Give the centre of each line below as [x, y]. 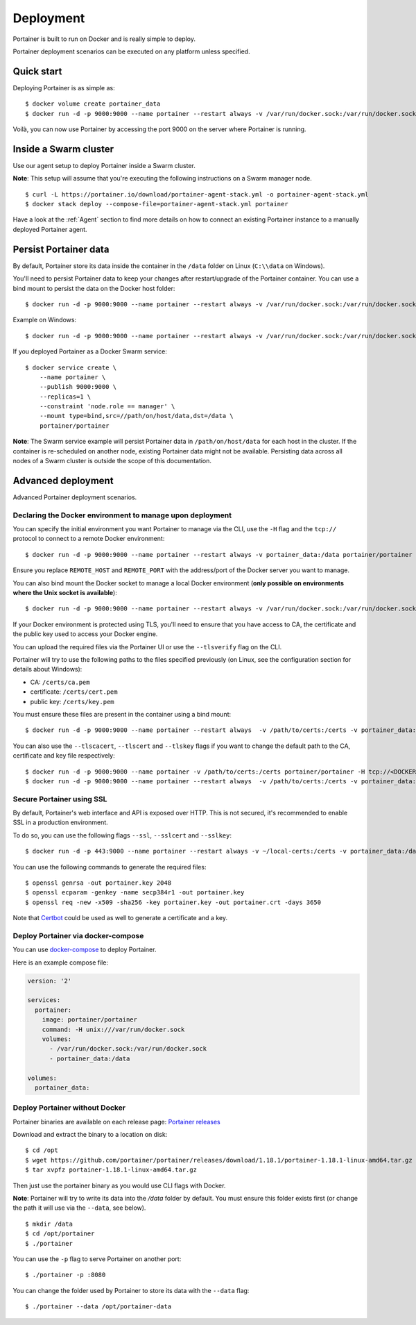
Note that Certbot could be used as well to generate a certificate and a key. [120, 918]
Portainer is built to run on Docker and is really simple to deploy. [104, 39]
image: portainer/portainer [90, 1020]
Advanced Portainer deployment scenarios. [75, 497]
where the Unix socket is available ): [65, 593]
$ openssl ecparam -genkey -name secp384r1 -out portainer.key [135, 893]
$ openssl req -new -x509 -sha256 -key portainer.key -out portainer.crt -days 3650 [173, 902]
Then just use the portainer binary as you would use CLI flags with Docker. [119, 1185]
